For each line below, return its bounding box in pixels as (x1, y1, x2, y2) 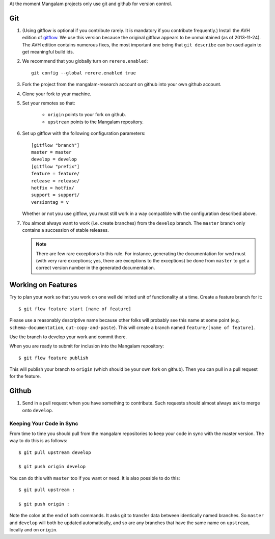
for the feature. (9, 373, 41, 380)
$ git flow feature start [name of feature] (18, 306, 132, 312)
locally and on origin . (9, 527, 58, 533)
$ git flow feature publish (18, 355, 89, 361)
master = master (31, 149, 72, 155)
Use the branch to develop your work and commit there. (9, 334, 127, 340)
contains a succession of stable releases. (22, 227, 109, 233)
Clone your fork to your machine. (22, 91, 92, 97)
